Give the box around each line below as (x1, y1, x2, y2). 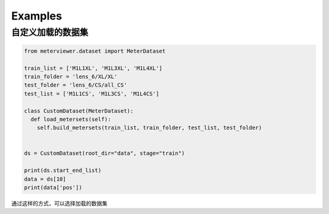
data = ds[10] (24, 176, 66, 182)
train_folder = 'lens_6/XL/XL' (24, 73, 118, 80)
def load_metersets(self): (30, 116, 111, 123)
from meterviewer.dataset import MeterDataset (24, 48, 166, 54)
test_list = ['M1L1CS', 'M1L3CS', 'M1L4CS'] (24, 90, 160, 97)
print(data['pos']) (24, 184, 82, 191)
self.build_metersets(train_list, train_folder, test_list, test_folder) (37, 124, 262, 131)
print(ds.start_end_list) (24, 167, 102, 174)
